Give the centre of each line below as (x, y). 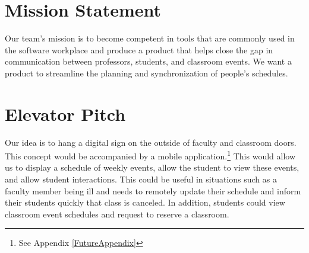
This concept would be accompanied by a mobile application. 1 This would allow (150, 155)
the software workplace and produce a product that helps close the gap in (139, 49)
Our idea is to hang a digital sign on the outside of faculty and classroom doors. (151, 142)
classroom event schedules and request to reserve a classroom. (117, 214)
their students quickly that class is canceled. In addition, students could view (145, 202)
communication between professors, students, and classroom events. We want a (148, 61)
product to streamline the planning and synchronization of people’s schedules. (146, 73)
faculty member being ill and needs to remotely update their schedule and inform (153, 190)
